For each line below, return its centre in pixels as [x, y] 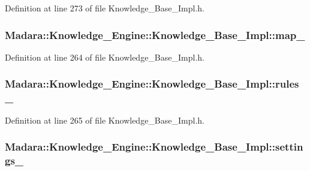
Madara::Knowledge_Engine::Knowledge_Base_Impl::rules [152, 84]
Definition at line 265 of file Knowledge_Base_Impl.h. [105, 120]
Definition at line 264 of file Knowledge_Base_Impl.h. [105, 57]
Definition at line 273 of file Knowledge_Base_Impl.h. [105, 8]
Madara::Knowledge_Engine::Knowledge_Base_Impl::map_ [155, 34]
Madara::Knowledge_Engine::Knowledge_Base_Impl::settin [154, 147]
